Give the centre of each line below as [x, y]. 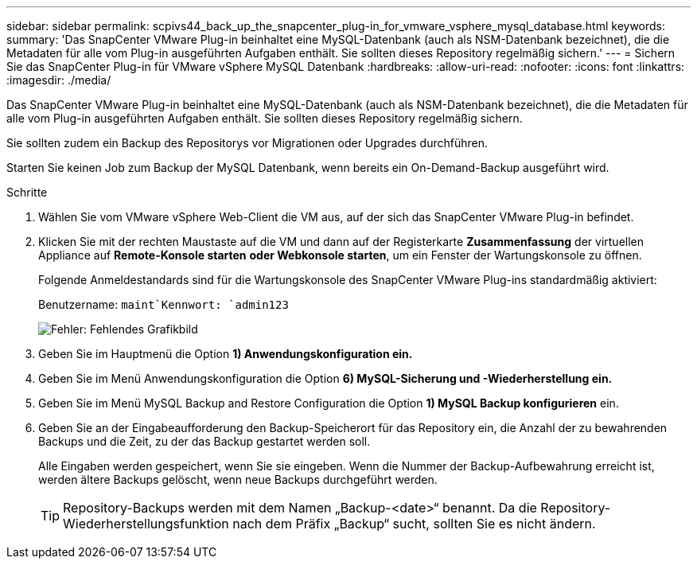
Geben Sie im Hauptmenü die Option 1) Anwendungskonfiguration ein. [226, 354]
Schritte [27, 192]
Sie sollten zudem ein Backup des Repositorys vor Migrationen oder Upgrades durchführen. [247, 143]
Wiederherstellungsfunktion [146, 524]
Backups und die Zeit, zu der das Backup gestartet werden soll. [204, 441]
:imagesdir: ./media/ [59, 80]
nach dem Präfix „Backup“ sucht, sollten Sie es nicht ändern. [414, 524]
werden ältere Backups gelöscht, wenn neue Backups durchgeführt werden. [238, 479]
